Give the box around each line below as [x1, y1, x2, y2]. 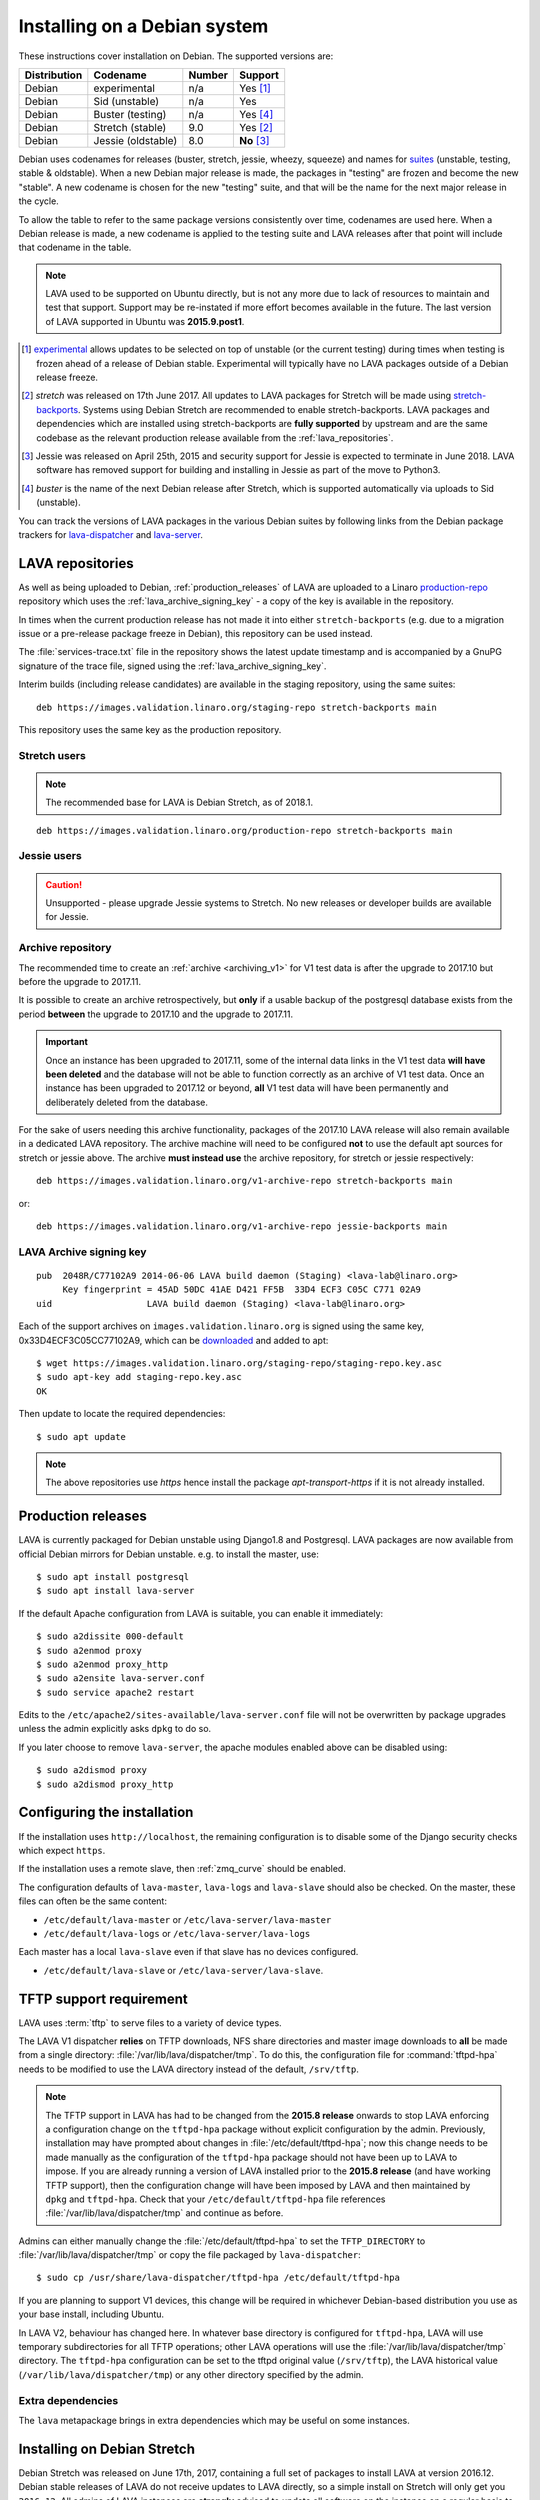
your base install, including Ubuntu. [18, 2308, 165, 2320]
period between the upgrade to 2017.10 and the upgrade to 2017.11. [18, 1008, 294, 1020]
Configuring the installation [18, 1804, 194, 1821]
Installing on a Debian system [18, 15, 269, 37]
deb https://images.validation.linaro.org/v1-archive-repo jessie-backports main [36, 1221, 448, 1232]
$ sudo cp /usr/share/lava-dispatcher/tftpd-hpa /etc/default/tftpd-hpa [36, 2272, 400, 2284]
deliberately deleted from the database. [45, 1096, 209, 1108]
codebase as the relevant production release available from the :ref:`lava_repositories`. [36, 431, 394, 444]
